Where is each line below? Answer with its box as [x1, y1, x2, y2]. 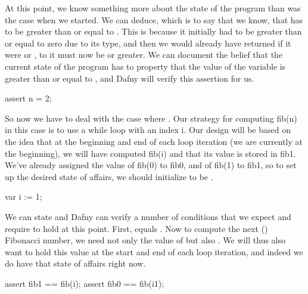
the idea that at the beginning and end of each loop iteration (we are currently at [5, 135, 303, 147]
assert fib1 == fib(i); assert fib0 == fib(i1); [5, 277, 164, 289]
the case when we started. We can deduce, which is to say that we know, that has [5, 13, 303, 26]
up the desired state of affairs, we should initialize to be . [5, 170, 213, 182]
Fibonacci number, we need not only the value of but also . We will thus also [5, 234, 286, 246]
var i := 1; [5, 190, 42, 203]
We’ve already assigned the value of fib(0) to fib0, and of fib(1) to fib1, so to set [5, 159, 297, 171]
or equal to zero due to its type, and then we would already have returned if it [5, 36, 291, 49]
